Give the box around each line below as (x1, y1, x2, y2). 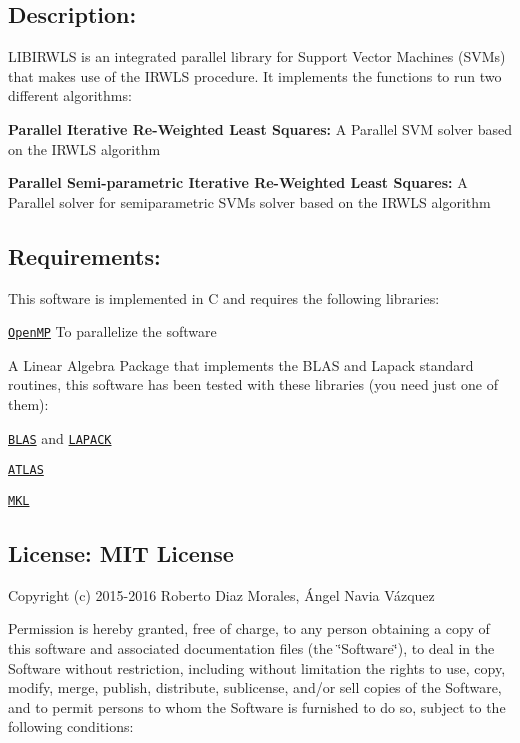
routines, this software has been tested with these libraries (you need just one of (8, 374, 498, 395)
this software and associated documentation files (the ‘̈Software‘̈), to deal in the (8, 637, 495, 658)
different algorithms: (8, 85, 132, 106)
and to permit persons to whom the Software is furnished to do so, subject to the (8, 696, 506, 717)
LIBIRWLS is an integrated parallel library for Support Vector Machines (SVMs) (8, 46, 506, 67)
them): (8, 394, 49, 414)
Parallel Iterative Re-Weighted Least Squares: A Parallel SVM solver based (8, 118, 512, 139)
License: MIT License (8, 537, 234, 568)
